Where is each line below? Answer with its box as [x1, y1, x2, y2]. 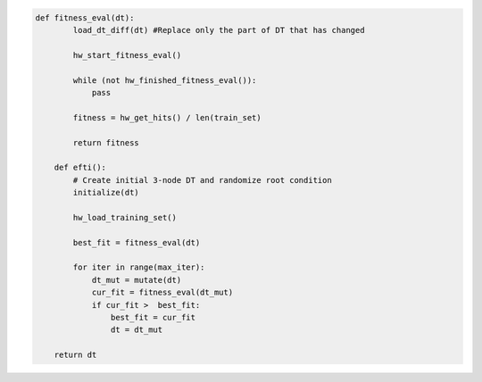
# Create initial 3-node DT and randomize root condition [72, 175, 332, 185]
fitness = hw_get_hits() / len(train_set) [72, 112, 262, 122]
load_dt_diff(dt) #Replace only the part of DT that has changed [72, 25, 365, 35]
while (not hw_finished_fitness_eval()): [72, 75, 257, 85]
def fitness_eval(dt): [35, 12, 135, 22]
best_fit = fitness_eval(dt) [72, 237, 201, 247]
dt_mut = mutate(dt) [91, 275, 182, 285]
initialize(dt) [72, 187, 140, 198]
